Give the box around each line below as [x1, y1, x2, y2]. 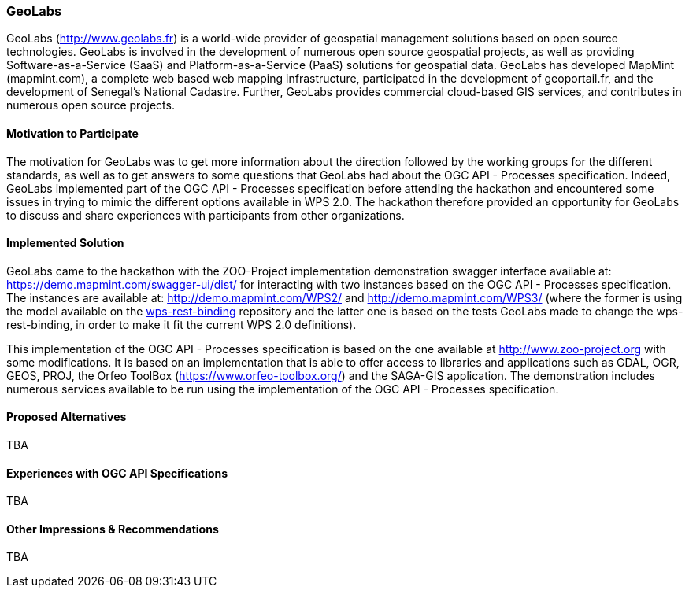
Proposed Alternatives [6, 410, 127, 424]
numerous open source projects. [6, 98, 175, 113]
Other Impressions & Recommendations [6, 522, 219, 536]
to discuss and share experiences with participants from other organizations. [6, 208, 405, 222]
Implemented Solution [6, 236, 124, 250]
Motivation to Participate [6, 126, 139, 140]
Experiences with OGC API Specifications [6, 466, 228, 480]
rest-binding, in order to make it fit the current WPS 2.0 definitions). [6, 317, 357, 331]
